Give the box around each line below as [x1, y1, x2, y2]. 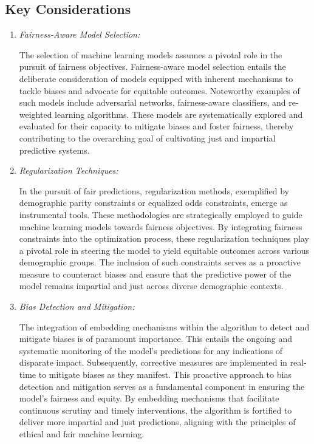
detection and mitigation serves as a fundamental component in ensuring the [19, 380, 305, 392]
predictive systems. [19, 143, 90, 156]
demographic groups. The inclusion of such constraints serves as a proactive [19, 256, 301, 268]
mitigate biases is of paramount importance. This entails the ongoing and [19, 332, 293, 345]
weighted [19, 108, 52, 120]
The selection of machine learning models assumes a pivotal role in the [19, 48, 282, 61]
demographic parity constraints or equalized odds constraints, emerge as [19, 196, 288, 209]
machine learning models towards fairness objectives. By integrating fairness [19, 220, 302, 233]
